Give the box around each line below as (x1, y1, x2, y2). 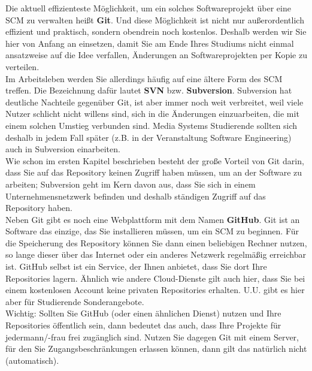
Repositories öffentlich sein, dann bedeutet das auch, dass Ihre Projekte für (5, 319, 281, 331)
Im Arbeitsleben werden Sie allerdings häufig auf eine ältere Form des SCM (5, 72, 283, 85)
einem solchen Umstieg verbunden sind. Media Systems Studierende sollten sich (5, 119, 298, 131)
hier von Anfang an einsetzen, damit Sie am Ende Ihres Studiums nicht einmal (5, 37, 294, 49)
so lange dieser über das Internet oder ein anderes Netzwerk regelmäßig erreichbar (5, 248, 306, 261)
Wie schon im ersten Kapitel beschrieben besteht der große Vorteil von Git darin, (5, 154, 304, 167)
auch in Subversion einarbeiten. (5, 143, 120, 155)
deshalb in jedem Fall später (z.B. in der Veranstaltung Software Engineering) (5, 131, 292, 143)
